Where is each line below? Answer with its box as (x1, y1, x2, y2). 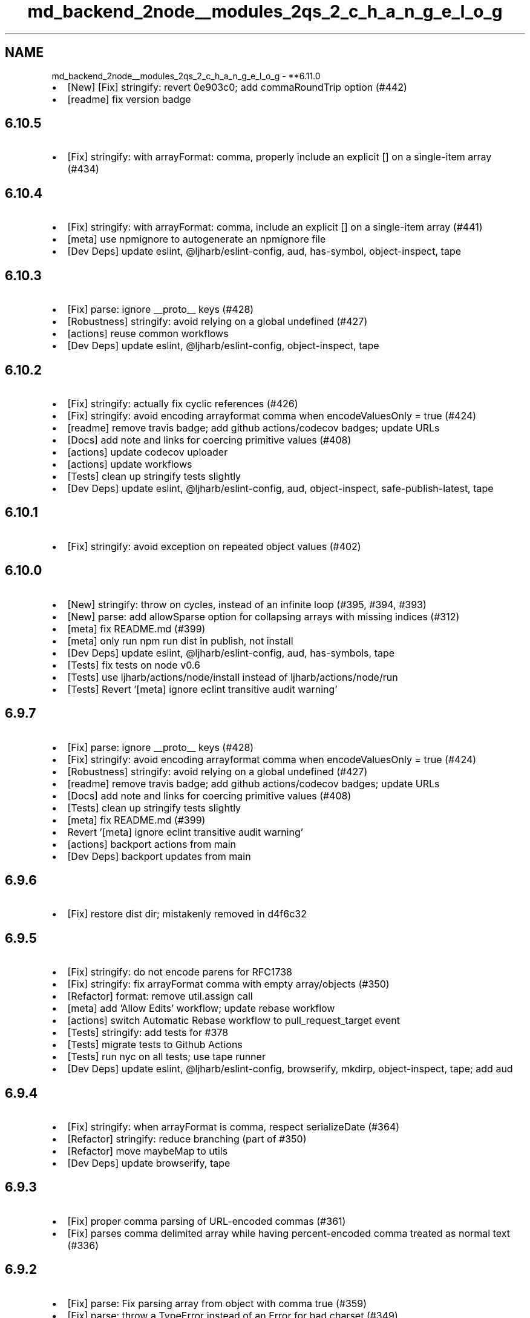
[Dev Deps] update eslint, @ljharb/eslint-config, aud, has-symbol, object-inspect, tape (67, 245, 462, 258)
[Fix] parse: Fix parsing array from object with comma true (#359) (67, 1297, 367, 1310)
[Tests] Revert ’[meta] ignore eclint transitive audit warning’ (67, 683, 338, 695)
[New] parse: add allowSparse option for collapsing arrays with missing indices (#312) (67, 610, 460, 623)
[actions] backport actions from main (67, 838, 237, 850)
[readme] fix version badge (67, 93, 191, 105)
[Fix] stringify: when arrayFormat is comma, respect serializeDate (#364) (67, 1121, 400, 1133)
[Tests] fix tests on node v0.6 (67, 658, 200, 671)
